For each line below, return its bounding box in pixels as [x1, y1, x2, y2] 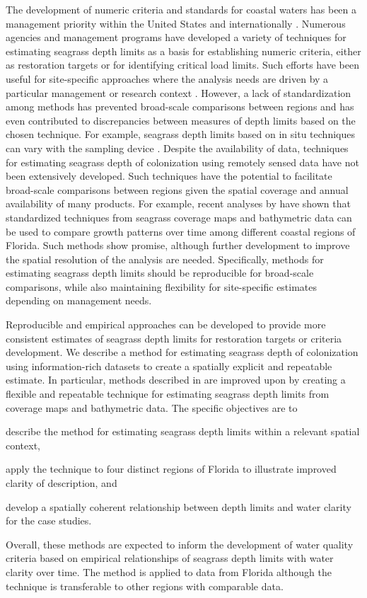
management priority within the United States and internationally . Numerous [6, 16, 346, 30]
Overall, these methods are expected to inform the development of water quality [6, 536, 354, 551]
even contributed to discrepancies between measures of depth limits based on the [6, 113, 356, 127]
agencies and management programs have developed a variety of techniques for [6, 30, 346, 45]
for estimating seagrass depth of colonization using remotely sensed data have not [6, 154, 359, 169]
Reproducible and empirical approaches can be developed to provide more [6, 317, 326, 332]
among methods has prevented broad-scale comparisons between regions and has [6, 99, 354, 114]
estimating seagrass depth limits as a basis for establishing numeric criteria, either [6, 43, 361, 58]
